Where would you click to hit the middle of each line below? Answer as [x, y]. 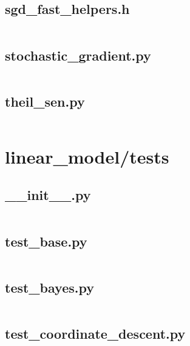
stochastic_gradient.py [78, 55]
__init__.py [48, 195]
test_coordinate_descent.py [95, 333]
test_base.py [46, 241]
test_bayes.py [49, 287]
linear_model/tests [87, 156]
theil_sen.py [45, 101]
